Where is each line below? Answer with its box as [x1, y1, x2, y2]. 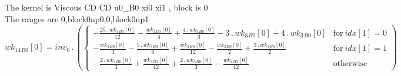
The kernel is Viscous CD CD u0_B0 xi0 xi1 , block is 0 [5, 1, 208, 13]
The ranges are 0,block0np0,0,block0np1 [5, 12, 149, 25]
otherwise [333, 60, 367, 68]
